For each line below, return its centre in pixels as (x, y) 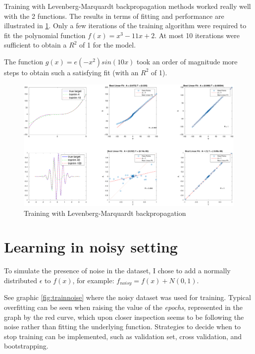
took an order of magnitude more (187, 61)
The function (24, 61)
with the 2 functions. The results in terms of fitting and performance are (114, 16)
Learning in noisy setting (91, 247)
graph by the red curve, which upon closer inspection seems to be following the (124, 317)
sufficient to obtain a (35, 45)
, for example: (93, 280)
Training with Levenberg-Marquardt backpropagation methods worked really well (127, 6)
